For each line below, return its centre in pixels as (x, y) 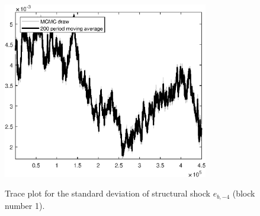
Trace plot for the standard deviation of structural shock (107, 193)
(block (244, 193)
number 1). (25, 205)
